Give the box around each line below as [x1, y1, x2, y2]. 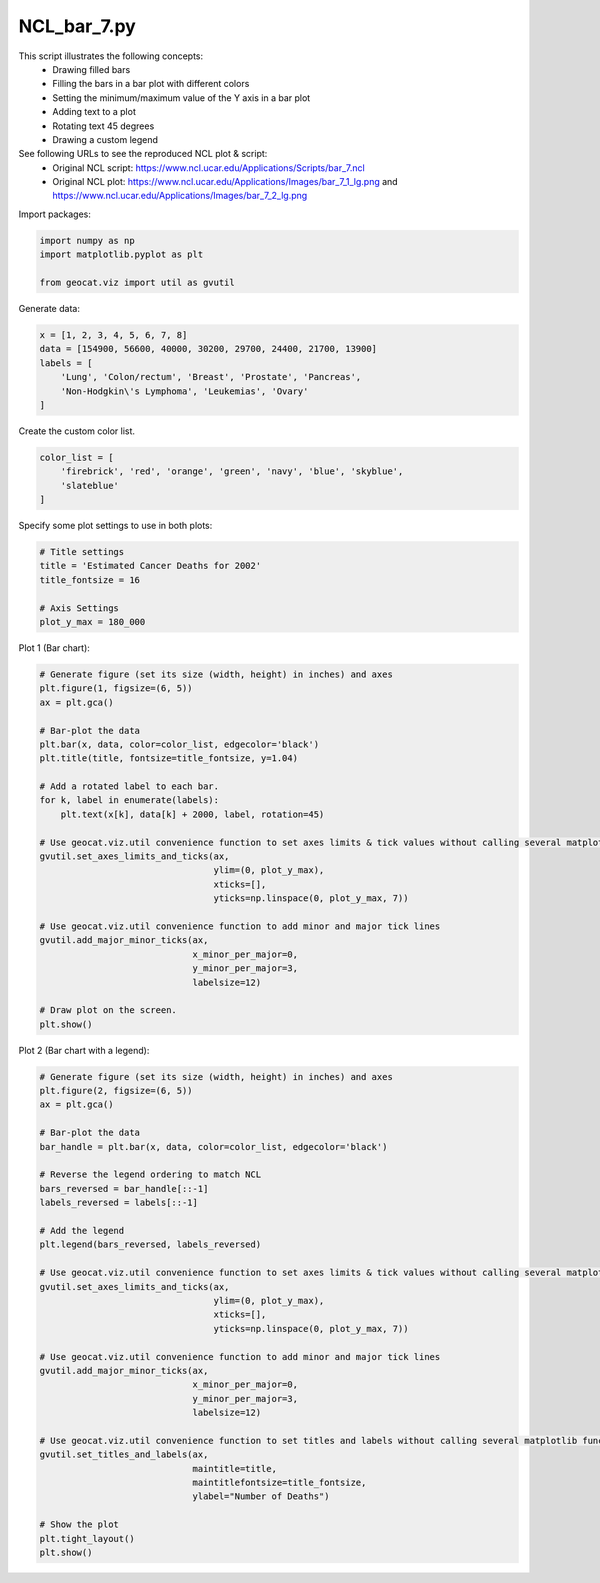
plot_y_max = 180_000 [39, 616, 146, 627]
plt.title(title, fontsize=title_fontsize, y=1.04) [39, 753, 299, 764]
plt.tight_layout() [39, 1533, 135, 1544]
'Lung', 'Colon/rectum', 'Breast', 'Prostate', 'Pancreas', [60, 371, 362, 383]
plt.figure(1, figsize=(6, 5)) [39, 683, 194, 694]
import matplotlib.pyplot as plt [39, 249, 204, 260]
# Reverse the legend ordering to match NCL [39, 1169, 262, 1180]
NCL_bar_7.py [18, 15, 137, 37]
